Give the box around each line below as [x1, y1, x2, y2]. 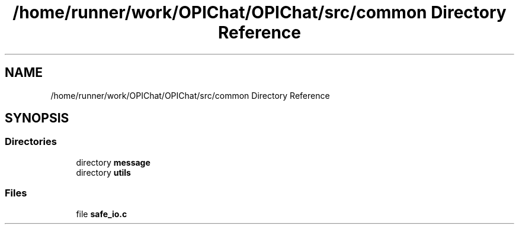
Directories [5, 136, 57, 148]
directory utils [76, 167, 131, 178]
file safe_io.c [76, 208, 127, 219]
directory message [76, 157, 150, 167]
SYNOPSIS [5, 111, 69, 126]
